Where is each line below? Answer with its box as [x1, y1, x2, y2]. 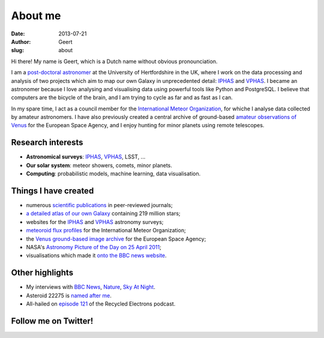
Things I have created [11, 186, 94, 196]
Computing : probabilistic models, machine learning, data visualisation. [26, 170, 201, 177]
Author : [11, 38, 31, 45]
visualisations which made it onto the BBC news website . [26, 252, 167, 259]
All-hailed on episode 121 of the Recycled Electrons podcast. [26, 300, 176, 307]
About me [11, 9, 61, 22]
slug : [11, 47, 24, 54]
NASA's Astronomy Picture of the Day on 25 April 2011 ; [26, 244, 161, 250]
